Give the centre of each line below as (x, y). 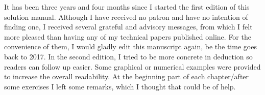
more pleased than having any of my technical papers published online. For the (128, 36)
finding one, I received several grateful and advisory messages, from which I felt (128, 27)
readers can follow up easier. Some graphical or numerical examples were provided (132, 66)
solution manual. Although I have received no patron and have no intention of (126, 17)
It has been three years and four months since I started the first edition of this (127, 7)
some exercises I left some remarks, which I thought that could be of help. (120, 86)
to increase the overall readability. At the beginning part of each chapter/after (127, 76)
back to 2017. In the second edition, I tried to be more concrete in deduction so (128, 56)
